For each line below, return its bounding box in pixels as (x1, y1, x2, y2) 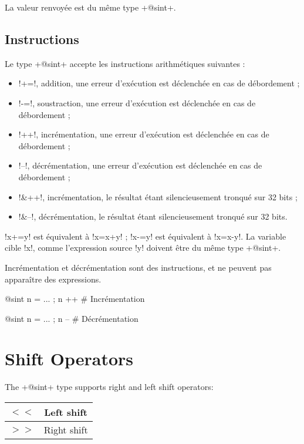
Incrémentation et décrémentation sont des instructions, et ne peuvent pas (5, 261, 272, 273)
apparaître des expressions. (5, 273, 102, 285)
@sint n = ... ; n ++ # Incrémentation (5, 292, 145, 305)
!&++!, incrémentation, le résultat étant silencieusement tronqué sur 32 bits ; (18, 190, 298, 203)
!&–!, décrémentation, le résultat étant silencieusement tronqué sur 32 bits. (18, 210, 288, 223)
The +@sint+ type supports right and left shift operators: (5, 381, 214, 393)
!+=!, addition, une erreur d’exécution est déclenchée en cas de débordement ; (18, 77, 300, 89)
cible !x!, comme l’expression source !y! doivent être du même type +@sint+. (5, 241, 281, 254)
